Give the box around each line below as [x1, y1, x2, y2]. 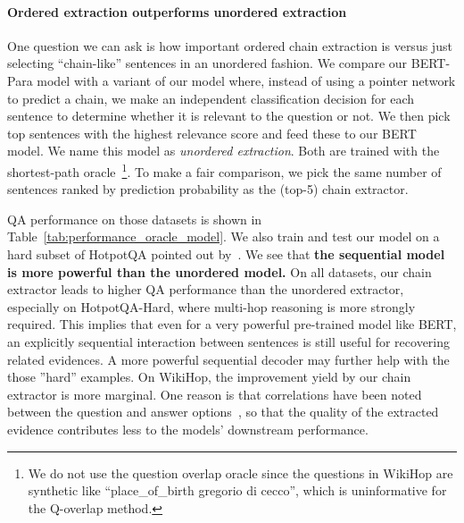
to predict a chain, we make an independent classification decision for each [7, 89, 415, 107]
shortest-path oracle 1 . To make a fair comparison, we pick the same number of [7, 159, 442, 181]
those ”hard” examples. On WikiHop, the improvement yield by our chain [7, 367, 411, 386]
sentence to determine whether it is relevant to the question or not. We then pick [7, 106, 451, 125]
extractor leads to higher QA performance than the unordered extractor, [7, 280, 404, 299]
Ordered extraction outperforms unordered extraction [7, 2, 347, 21]
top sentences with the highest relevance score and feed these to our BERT [7, 123, 417, 142]
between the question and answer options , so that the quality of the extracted [7, 402, 439, 421]
